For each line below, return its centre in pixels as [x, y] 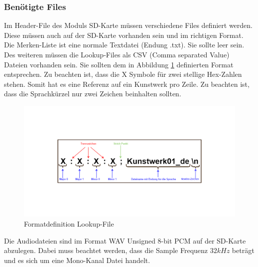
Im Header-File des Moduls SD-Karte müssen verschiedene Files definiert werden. [128, 25]
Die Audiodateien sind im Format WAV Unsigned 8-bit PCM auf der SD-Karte [125, 240]
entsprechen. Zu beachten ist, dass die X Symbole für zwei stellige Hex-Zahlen [123, 74]
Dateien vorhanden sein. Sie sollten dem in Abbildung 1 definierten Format [119, 64]
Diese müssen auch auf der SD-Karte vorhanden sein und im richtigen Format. [124, 35]
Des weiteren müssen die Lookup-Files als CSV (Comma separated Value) [117, 54]
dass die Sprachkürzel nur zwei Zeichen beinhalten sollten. [93, 94]
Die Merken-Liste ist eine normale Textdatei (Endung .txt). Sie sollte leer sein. [124, 45]
